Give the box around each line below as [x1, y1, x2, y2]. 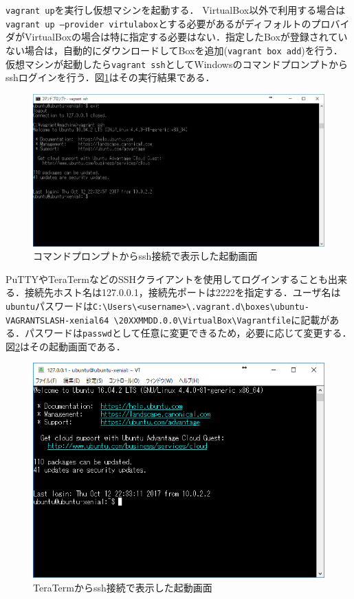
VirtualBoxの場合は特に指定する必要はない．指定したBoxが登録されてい [24, 30, 348, 44]
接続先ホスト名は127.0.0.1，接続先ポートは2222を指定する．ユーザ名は [24, 285, 341, 299]
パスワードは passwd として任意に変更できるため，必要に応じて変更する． [24, 326, 352, 340]
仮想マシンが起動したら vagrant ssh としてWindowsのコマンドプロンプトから [5, 56, 348, 71]
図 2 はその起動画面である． [5, 339, 126, 353]
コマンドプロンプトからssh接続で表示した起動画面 [33, 249, 258, 263]
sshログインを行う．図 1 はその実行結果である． [5, 70, 215, 84]
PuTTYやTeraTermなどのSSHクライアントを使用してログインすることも [5, 271, 329, 286]
